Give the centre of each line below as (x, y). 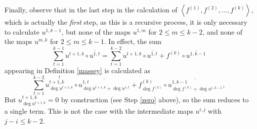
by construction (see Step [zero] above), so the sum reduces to (155, 99)
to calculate (22, 31)
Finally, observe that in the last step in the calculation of (91, 9)
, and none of (222, 31)
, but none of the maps (96, 31)
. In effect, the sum (133, 41)
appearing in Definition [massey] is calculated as (77, 70)
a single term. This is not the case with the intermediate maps (99, 111)
